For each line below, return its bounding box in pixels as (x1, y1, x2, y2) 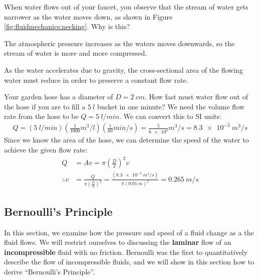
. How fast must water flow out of (145, 91, 248, 102)
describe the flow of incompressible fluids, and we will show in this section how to (4, 256, 254, 267)
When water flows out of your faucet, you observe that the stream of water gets (4, 2, 248, 12)
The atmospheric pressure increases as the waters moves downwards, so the (4, 38, 235, 48)
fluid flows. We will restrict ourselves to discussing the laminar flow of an (4, 237, 231, 247)
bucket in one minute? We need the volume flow (97, 101, 244, 111)
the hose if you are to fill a (4, 101, 86, 111)
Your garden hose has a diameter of (4, 91, 113, 102)
